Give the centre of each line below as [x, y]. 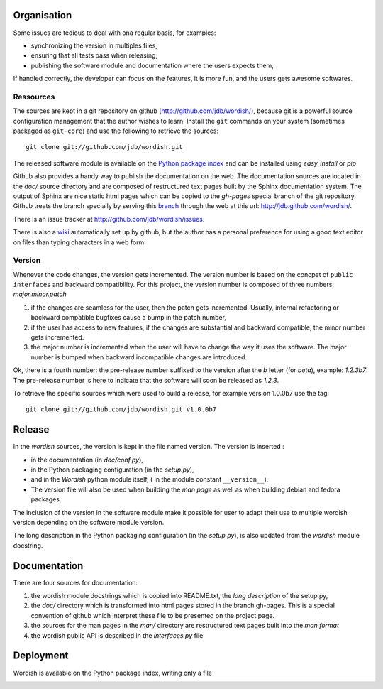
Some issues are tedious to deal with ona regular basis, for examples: [115, 33]
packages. [46, 499]
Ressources [34, 97]
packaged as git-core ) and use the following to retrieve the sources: [116, 131]
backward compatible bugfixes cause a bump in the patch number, [129, 318]
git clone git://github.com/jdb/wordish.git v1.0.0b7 [121, 409]
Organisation [43, 15]
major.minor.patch [40, 294]
